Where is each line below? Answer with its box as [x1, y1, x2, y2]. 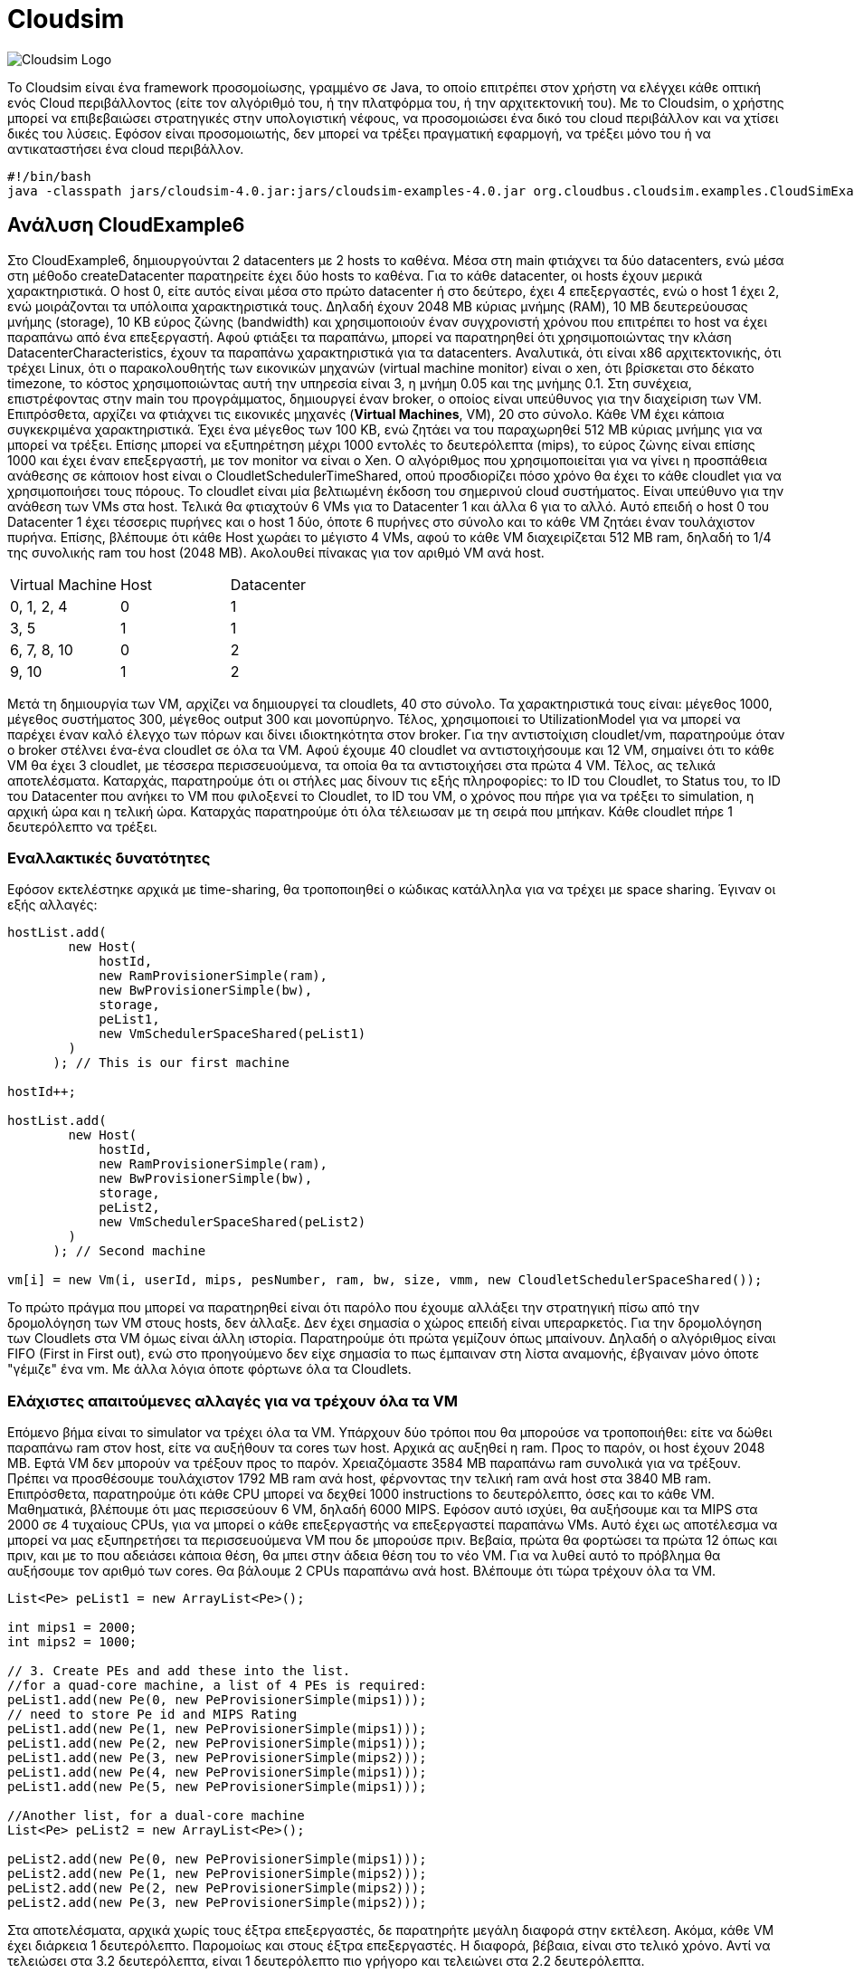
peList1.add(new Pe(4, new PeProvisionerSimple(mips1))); [7, 1765, 427, 1780]
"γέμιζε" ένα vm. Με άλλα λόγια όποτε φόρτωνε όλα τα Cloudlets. [7, 1361, 412, 1377]
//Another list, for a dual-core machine [7, 1808, 305, 1824]
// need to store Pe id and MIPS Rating [7, 1707, 298, 1722]
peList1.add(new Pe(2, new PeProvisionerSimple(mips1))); [7, 1736, 427, 1751]
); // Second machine [52, 1244, 206, 1259]
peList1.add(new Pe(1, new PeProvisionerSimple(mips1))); [7, 1721, 427, 1737]
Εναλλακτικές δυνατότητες [7, 848, 211, 867]
